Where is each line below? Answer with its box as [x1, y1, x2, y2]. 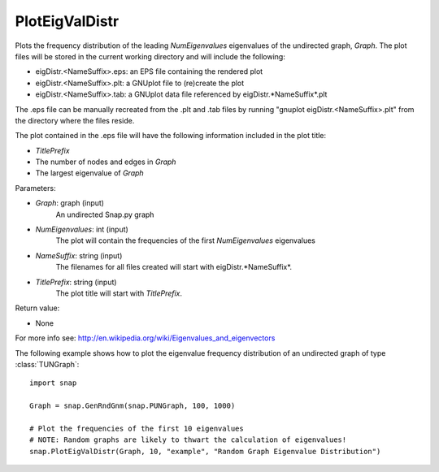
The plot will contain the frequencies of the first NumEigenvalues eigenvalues [55, 236, 316, 245]
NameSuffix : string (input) [35, 250, 123, 260]
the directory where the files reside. [15, 115, 135, 125]
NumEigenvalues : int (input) [35, 224, 129, 235]
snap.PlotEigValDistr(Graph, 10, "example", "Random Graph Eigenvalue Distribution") [29, 447, 381, 456]
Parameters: [15, 183, 56, 193]
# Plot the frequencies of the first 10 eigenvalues [29, 423, 244, 433]
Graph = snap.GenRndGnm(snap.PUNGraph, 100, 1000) [29, 401, 236, 410]
